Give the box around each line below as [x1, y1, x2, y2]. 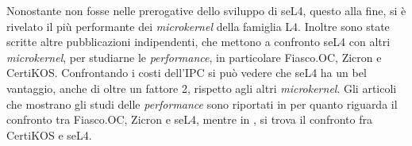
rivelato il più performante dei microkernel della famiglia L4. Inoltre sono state [6, 17, 390, 34]
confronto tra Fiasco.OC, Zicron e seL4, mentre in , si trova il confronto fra [6, 111, 372, 128]
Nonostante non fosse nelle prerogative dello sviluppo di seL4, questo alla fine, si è [6, 2, 406, 18]
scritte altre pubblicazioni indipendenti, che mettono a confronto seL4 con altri [6, 33, 391, 50]
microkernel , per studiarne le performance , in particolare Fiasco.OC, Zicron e [6, 48, 382, 65]
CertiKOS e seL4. [6, 126, 92, 143]
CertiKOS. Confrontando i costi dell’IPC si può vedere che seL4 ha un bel [6, 64, 367, 81]
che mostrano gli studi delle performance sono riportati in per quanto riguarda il [6, 95, 398, 112]
